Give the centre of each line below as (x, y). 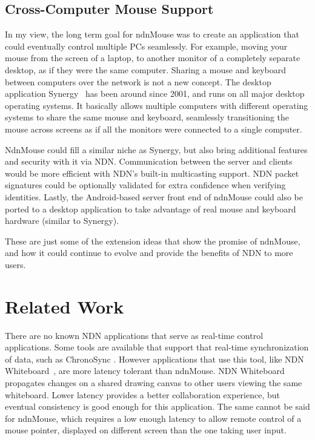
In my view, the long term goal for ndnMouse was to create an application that (152, 34)
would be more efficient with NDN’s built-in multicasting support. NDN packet (152, 173)
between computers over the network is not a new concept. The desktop (138, 81)
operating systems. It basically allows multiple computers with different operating (157, 105)
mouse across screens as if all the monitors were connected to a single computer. (154, 129)
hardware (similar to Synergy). (62, 221)
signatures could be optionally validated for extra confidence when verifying (145, 185)
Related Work (65, 306)
